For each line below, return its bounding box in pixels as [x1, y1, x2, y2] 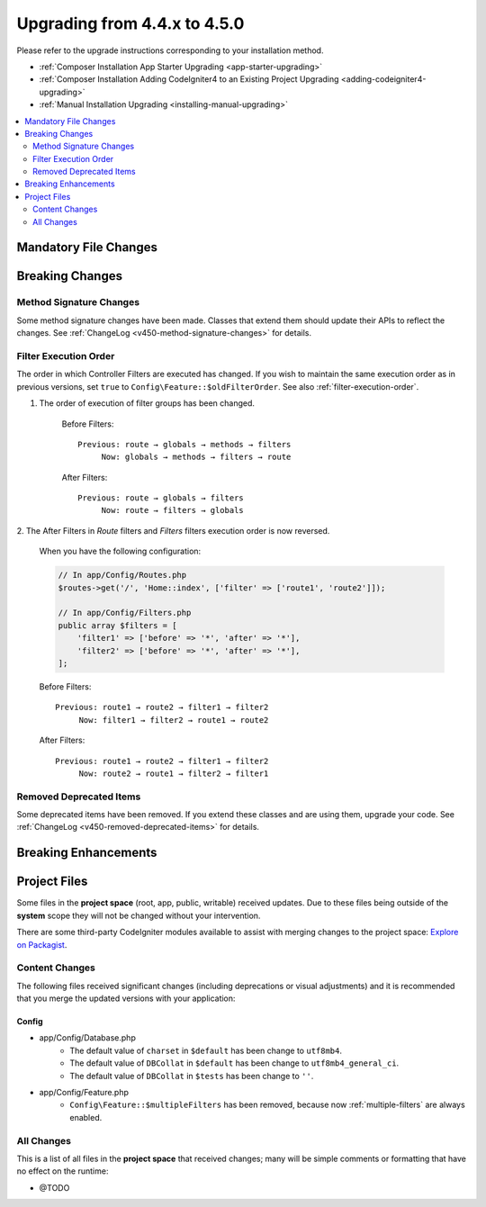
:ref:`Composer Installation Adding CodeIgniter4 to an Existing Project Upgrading [39, 74, 339, 85]
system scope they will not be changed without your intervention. [16, 910, 261, 921]
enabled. [69, 1112, 103, 1122]
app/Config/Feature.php [39, 1087, 130, 1097]
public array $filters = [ [58, 620, 177, 630]
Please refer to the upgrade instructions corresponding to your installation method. [16, 45, 324, 56]
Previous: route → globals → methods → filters [77, 439, 292, 449]
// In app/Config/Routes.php [58, 570, 187, 581]
